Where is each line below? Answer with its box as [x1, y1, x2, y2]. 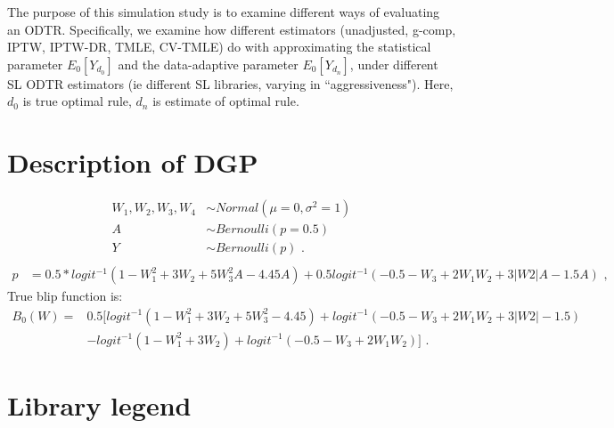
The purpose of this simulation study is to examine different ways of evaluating [7, 3, 440, 20]
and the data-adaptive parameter [118, 54, 299, 73]
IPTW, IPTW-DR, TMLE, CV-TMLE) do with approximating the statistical [7, 37, 431, 56]
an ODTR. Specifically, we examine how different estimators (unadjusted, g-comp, [7, 20, 456, 38]
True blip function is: [7, 287, 123, 305]
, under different [349, 54, 438, 73]
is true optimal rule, [22, 92, 132, 110]
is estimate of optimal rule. [152, 92, 299, 110]
